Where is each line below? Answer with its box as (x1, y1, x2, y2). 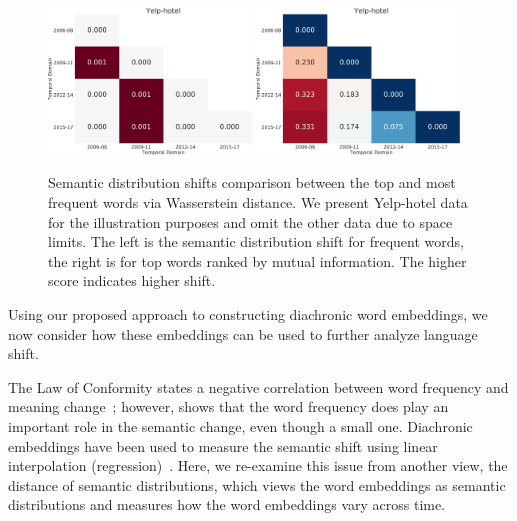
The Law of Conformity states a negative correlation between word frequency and (8, 376, 509, 397)
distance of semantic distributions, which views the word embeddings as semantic (8, 474, 506, 495)
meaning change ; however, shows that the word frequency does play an (8, 396, 449, 417)
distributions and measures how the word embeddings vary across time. (8, 494, 446, 515)
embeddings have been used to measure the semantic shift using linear (8, 435, 438, 456)
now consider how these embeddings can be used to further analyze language (8, 323, 478, 344)
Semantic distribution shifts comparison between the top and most (48, 172, 456, 193)
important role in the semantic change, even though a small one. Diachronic (8, 415, 473, 436)
